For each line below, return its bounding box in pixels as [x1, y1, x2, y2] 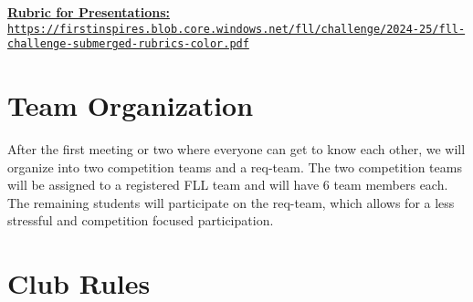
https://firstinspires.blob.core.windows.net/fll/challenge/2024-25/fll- [7, 22, 466, 36]
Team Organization [7, 87, 254, 124]
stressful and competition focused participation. [7, 211, 274, 230]
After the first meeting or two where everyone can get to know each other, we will [7, 140, 466, 159]
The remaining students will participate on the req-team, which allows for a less [7, 193, 455, 212]
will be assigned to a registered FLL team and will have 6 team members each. [7, 175, 448, 194]
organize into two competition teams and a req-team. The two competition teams [7, 157, 462, 176]
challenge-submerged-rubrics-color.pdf [7, 37, 249, 51]
